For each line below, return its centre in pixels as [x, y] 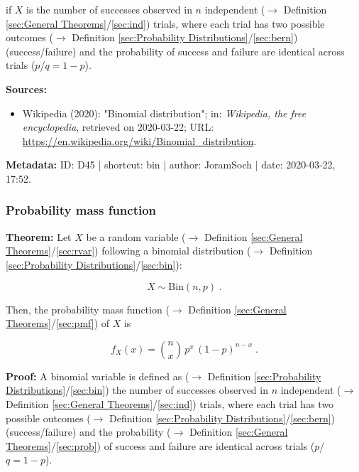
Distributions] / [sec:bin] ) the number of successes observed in [137, 390]
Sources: [26, 88]
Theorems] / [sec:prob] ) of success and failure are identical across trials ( [160, 445]
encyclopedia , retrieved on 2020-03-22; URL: [118, 127]
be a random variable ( [136, 236]
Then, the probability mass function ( [88, 309]
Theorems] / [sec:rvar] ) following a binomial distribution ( [128, 251]
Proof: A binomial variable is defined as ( [98, 376]
